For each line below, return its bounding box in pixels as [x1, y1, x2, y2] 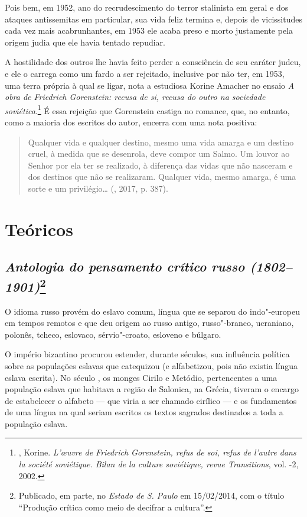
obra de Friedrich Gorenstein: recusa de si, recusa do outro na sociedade [5, 91, 266, 103]
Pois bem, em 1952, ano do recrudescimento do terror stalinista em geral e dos [5, 1, 289, 13]
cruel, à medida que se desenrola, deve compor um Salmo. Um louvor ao [28, 147, 290, 160]
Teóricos [5, 217, 73, 241]
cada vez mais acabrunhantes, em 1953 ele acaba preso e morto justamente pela [5, 24, 293, 37]
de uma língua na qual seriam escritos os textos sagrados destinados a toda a [5, 406, 283, 418]
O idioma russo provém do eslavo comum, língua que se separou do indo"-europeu [5, 305, 301, 317]
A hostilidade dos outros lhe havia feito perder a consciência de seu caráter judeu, [5, 56, 301, 68]
